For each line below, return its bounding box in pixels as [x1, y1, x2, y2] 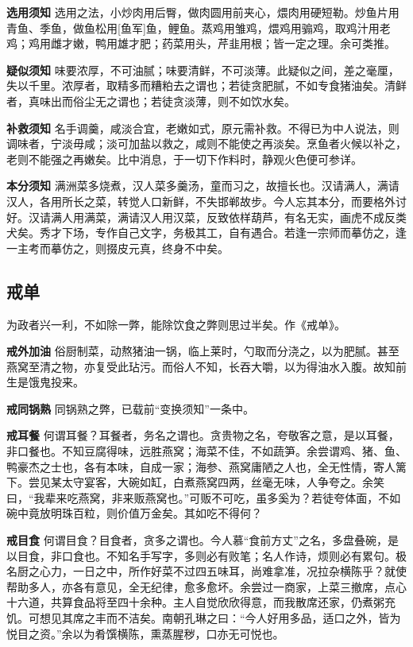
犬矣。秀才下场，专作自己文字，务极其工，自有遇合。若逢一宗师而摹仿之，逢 [6, 224, 407, 241]
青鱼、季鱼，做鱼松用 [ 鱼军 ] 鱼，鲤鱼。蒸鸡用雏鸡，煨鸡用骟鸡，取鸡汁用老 [6, 19, 391, 36]
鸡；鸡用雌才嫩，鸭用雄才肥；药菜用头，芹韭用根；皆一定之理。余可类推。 [6, 35, 396, 52]
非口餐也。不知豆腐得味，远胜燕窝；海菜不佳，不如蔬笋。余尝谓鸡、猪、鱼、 [6, 443, 407, 459]
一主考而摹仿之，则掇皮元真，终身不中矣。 [6, 239, 229, 256]
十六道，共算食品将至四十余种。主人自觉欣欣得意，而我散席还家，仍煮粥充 [6, 594, 396, 610]
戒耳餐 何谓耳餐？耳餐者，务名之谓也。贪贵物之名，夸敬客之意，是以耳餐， [6, 427, 399, 444]
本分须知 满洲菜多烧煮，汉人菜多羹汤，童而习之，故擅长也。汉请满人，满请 [6, 177, 399, 194]
